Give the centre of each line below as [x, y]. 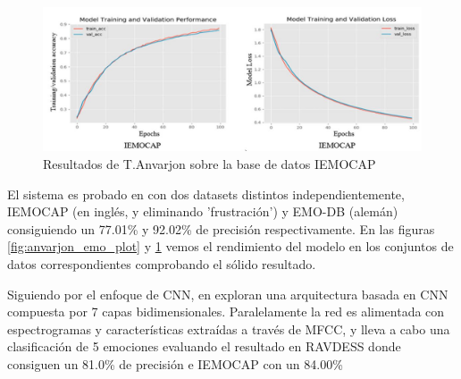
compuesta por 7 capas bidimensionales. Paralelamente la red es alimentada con [226, 312]
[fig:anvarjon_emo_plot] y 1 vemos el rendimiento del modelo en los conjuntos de [230, 246]
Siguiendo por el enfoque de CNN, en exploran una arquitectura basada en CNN [228, 294]
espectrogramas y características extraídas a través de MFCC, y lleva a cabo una [229, 328]
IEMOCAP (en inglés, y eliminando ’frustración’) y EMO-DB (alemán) [203, 211]
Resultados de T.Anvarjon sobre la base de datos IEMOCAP [210, 164]
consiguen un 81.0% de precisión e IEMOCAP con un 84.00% [175, 364]
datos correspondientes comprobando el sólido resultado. [162, 264]
